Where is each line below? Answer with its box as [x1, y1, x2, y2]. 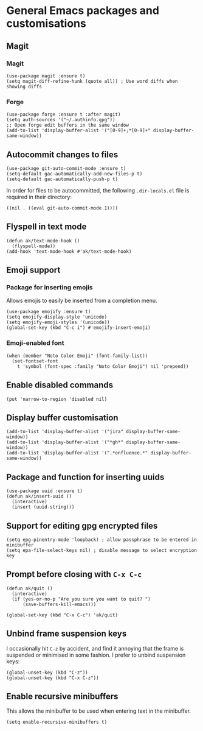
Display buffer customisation [6, 412, 119, 423]
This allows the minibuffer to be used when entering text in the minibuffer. [6, 707, 191, 715]
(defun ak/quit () [6, 585, 53, 592]
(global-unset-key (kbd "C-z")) [6, 669, 88, 676]
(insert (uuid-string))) [12, 504, 75, 510]
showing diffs [6, 83, 43, 90]
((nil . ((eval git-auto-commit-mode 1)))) [6, 205, 119, 211]
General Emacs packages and [6, 4, 160, 18]
